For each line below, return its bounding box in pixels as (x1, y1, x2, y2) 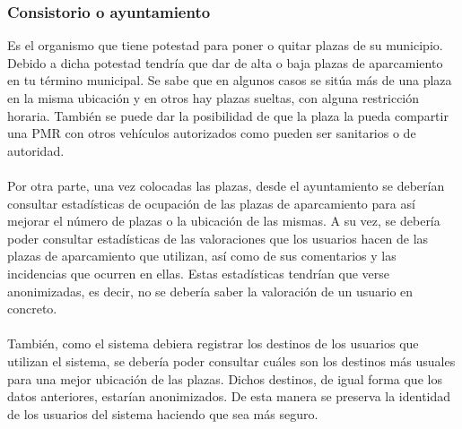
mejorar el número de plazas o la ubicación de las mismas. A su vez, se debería (7, 211, 440, 230)
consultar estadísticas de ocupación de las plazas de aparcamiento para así (7, 193, 415, 212)
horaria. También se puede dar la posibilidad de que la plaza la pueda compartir (7, 106, 449, 124)
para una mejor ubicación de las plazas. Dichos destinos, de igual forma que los (7, 369, 442, 388)
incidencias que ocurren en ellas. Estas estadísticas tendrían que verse (7, 263, 389, 282)
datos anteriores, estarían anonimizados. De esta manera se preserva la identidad (7, 387, 451, 406)
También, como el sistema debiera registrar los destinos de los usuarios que (7, 334, 419, 353)
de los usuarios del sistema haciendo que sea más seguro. (7, 404, 318, 423)
